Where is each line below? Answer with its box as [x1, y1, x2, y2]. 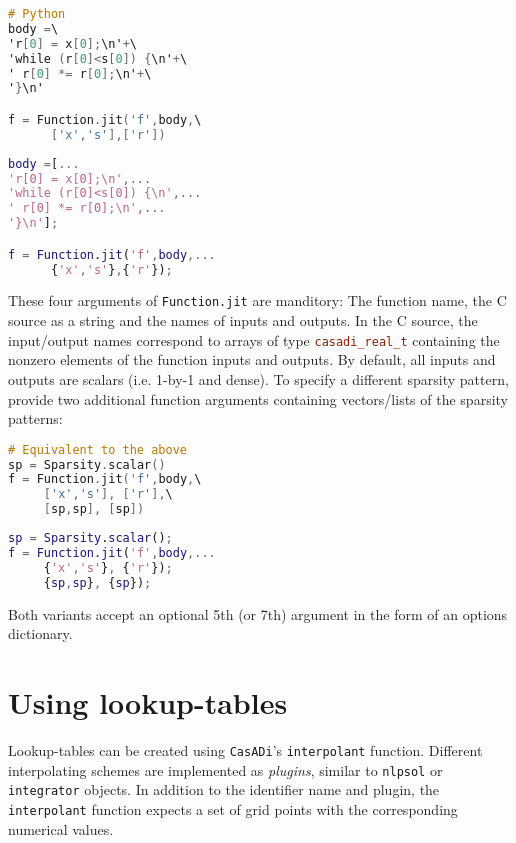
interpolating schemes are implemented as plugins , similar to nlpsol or [8, 759, 443, 780]
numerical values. [8, 818, 114, 839]
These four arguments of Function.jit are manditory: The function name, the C [8, 290, 507, 311]
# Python [8, 7, 66, 21]
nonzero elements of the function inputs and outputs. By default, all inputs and [8, 349, 496, 370]
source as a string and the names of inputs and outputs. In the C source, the [8, 310, 478, 331]
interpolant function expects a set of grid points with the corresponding [8, 798, 458, 819]
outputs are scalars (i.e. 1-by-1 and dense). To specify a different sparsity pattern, [8, 368, 509, 389]
